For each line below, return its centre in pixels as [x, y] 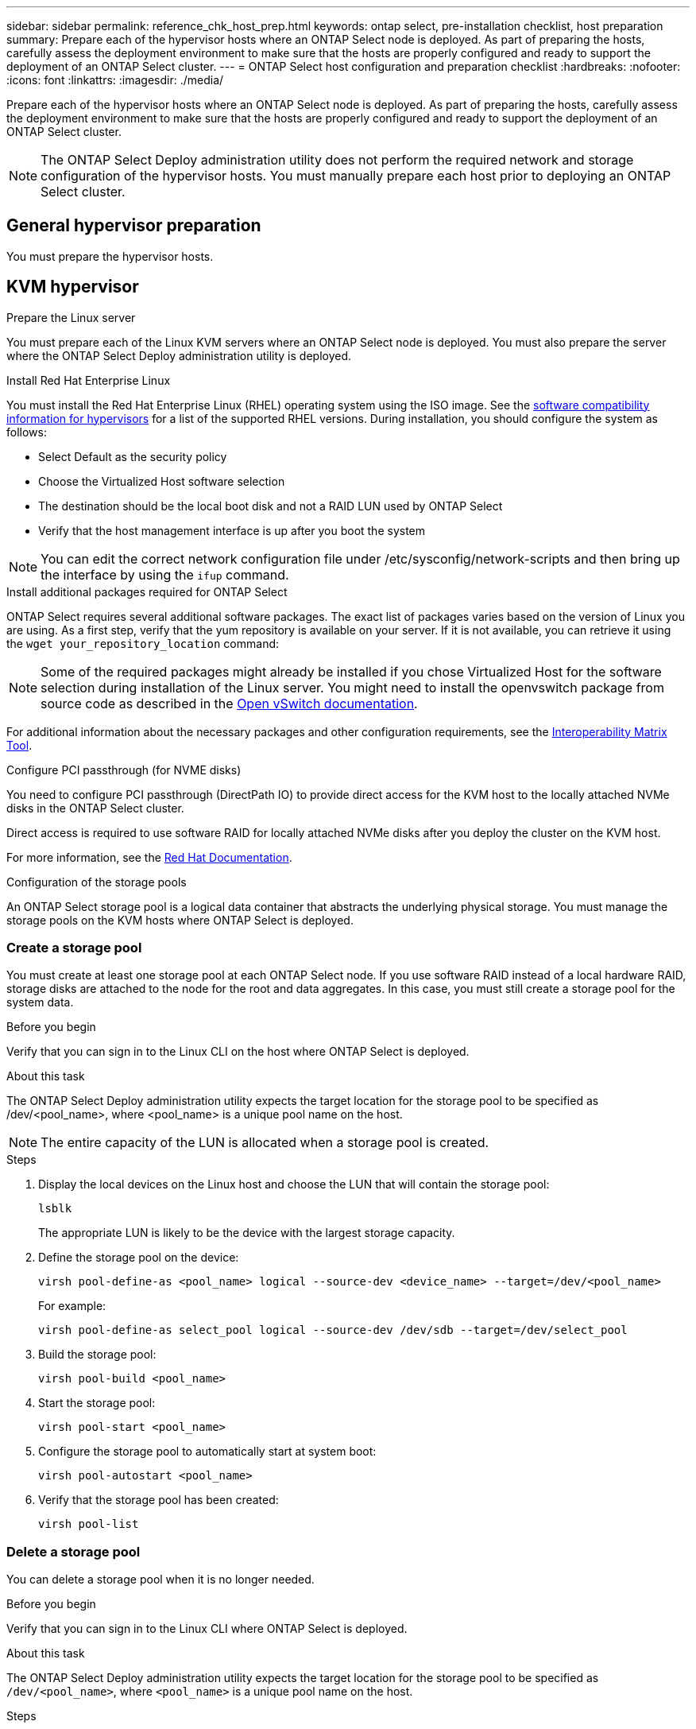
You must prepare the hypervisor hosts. [110, 256]
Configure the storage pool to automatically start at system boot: [207, 1452]
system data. [40, 1002]
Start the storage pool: [97, 1403]
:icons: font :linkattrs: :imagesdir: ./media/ [115, 80]
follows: [27, 432]
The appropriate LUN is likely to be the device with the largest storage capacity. [247, 1233]
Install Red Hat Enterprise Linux [89, 380]
